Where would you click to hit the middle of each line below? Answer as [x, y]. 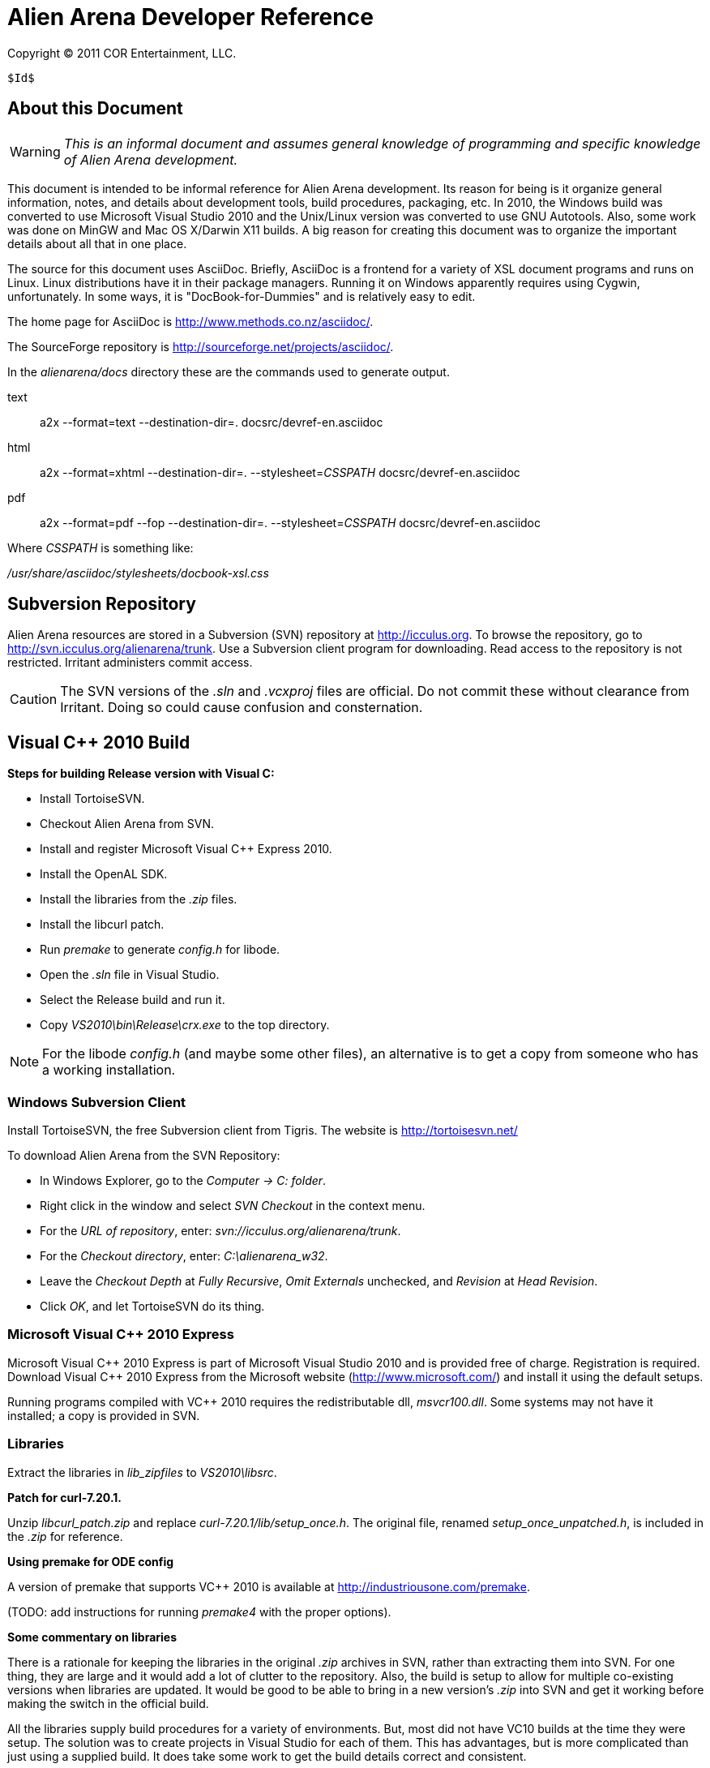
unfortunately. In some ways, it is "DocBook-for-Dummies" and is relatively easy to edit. [242, 296]
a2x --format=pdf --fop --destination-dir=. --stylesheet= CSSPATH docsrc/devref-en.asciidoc [290, 522]
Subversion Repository [102, 604]
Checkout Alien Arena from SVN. [127, 824]
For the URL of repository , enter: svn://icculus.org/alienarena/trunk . [220, 1231]
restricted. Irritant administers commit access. [130, 663]
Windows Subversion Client [97, 1102]
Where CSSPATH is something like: [101, 547]
